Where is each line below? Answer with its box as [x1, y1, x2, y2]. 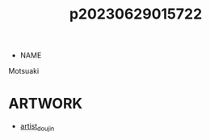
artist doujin [19, 121, 55, 133]
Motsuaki [8, 66, 40, 76]
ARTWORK [8, 95, 83, 113]
